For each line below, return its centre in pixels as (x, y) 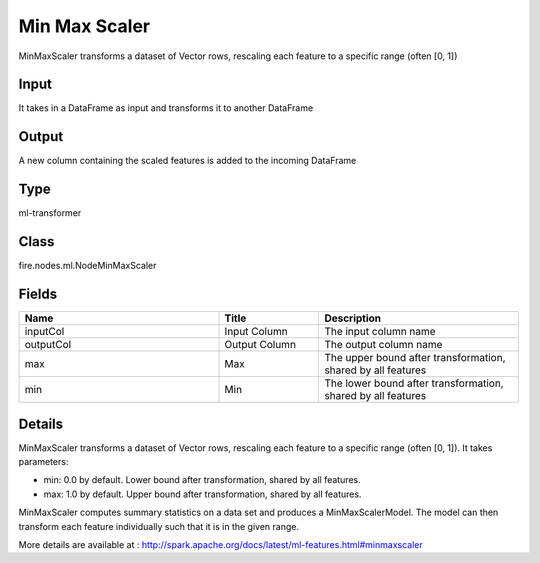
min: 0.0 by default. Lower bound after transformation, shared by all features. (202, 480)
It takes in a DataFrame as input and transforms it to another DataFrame (166, 108)
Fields (38, 293)
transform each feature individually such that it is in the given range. (159, 526)
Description (353, 318)
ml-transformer (50, 213)
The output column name (383, 345)
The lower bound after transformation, (414, 383)
